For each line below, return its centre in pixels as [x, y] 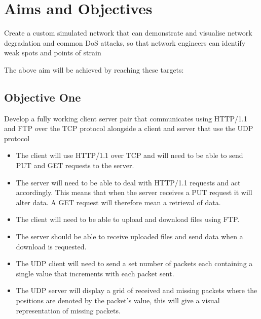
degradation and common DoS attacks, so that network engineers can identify [125, 42]
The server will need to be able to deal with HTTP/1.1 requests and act [128, 182]
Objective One [43, 97]
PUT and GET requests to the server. [75, 165]
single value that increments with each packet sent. [95, 273]
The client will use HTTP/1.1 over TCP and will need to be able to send [129, 155]
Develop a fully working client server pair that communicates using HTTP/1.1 [126, 118]
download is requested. [51, 246]
